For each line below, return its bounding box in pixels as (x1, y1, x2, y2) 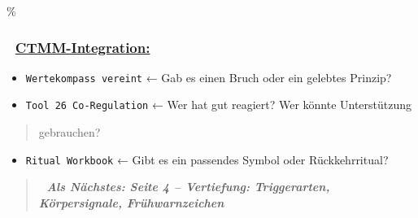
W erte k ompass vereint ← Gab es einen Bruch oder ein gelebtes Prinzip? (25, 68, 392, 85)
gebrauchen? (38, 124, 101, 141)
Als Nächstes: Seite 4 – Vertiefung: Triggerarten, (46, 178, 330, 195)
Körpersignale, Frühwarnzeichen (38, 194, 224, 211)
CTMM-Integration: (15, 37, 150, 57)
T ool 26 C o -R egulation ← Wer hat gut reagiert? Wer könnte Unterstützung (25, 96, 412, 113)
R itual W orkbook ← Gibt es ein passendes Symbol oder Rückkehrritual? (25, 150, 389, 168)
